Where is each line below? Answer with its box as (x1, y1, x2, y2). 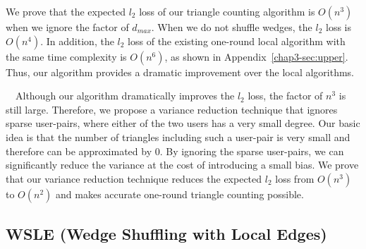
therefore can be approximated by (6, 143, 152, 158)
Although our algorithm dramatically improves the (15, 88, 235, 103)
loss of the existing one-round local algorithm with (128, 33, 346, 48)
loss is (326, 20, 352, 34)
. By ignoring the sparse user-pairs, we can (159, 143, 344, 158)
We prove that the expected (6, 4, 126, 18)
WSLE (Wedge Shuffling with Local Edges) (6, 223, 327, 245)
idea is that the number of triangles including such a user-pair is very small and (6, 129, 350, 144)
